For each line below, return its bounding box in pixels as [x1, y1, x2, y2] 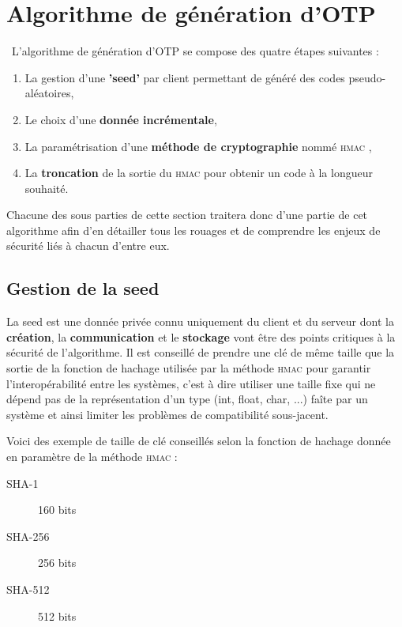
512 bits [38, 607, 77, 624]
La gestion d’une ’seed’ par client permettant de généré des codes [24, 69, 345, 85]
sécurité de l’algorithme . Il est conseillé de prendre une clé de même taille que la [6, 344, 395, 361]
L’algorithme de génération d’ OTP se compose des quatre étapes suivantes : [11, 43, 379, 59]
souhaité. [24, 179, 69, 196]
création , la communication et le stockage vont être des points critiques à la [6, 328, 396, 345]
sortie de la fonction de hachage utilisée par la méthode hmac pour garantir [6, 360, 371, 376]
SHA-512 [6, 580, 50, 597]
